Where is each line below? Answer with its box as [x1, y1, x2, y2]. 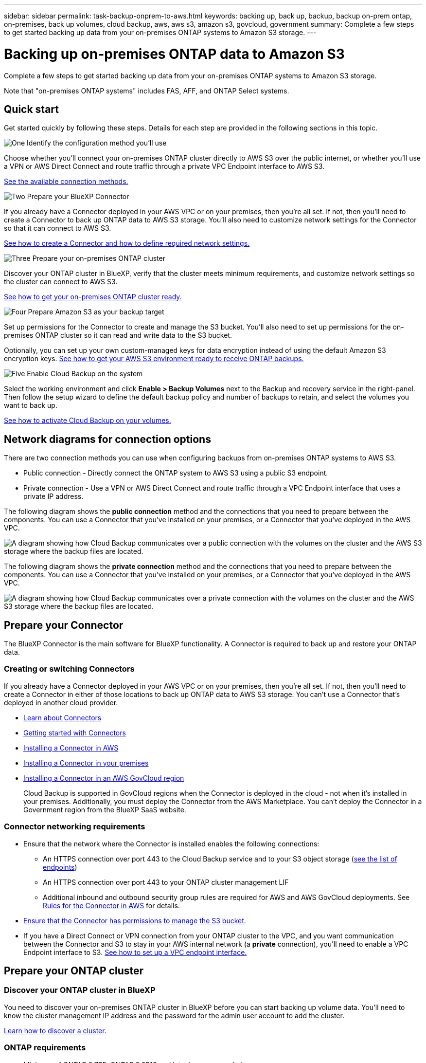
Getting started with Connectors [23, 728, 126, 737]
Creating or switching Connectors [4, 664, 135, 674]
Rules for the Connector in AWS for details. [43, 901, 180, 910]
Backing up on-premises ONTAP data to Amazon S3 [4, 45, 345, 62]
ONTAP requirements [4, 1043, 86, 1053]
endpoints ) [43, 862, 77, 871]
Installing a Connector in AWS [23, 743, 119, 752]
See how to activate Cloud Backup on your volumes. [4, 416, 171, 425]
